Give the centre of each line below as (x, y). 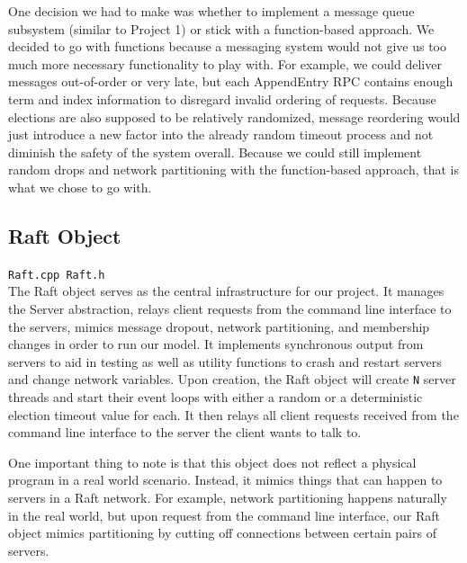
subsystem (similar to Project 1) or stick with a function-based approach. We (221, 28)
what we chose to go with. (80, 187)
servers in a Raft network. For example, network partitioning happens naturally (228, 497)
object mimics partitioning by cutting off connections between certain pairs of (222, 533)
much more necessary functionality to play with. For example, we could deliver (225, 63)
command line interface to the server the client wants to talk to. (185, 432)
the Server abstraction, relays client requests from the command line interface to (230, 308)
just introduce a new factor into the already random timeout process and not (221, 134)
